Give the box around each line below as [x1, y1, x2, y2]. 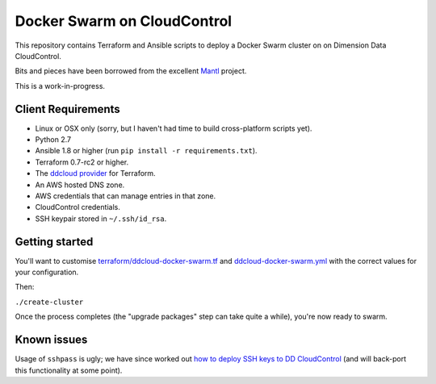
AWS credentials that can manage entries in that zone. [35, 190, 216, 201]
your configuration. [15, 267, 79, 278]
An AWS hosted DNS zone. [35, 180, 125, 190]
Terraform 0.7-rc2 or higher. [35, 157, 129, 167]
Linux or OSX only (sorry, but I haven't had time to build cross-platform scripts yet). [35, 123, 312, 133]
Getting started [15, 235, 94, 248]
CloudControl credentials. [35, 202, 120, 212]
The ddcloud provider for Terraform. [35, 169, 157, 178]
